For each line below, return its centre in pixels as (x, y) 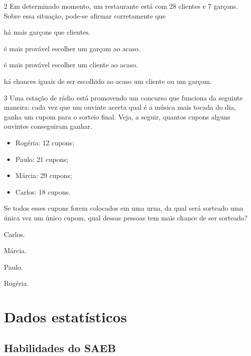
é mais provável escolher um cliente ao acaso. (71, 65)
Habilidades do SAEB (60, 347)
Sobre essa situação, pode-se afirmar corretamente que (85, 15)
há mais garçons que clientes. (47, 32)
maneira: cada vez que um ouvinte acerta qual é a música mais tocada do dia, (120, 107)
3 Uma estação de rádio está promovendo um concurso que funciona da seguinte (123, 97)
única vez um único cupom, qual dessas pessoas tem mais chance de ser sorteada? (126, 217)
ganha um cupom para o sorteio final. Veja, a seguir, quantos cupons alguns (117, 116)
